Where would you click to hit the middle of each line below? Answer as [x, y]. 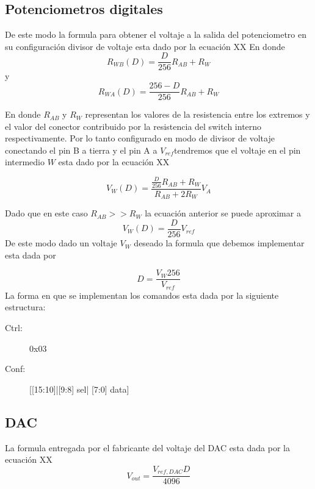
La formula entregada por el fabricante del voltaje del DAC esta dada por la [147, 447]
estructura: [25, 307]
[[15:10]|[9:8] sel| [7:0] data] [79, 389]
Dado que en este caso [46, 213]
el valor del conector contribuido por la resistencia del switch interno [133, 126]
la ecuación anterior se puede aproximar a [223, 213]
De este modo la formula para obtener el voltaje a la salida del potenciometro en [156, 34]
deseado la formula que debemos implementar [219, 243]
